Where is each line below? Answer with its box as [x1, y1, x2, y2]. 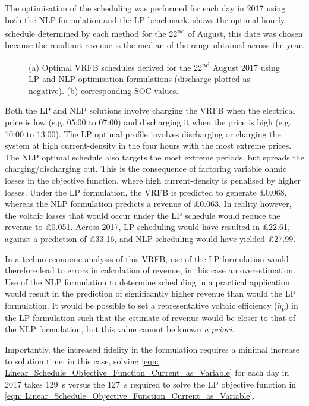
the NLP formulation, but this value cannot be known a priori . [5, 323, 235, 335]
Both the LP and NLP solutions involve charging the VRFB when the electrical [5, 104, 295, 117]
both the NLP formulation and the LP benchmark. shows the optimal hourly [5, 13, 285, 26]
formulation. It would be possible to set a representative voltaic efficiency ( [5, 298, 278, 311]
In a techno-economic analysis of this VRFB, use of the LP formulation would [5, 252, 289, 265]
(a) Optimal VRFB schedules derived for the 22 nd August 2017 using [29, 59, 280, 73]
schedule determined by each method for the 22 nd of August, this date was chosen [5, 26, 303, 39]
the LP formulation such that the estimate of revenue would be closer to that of [5, 311, 296, 323]
